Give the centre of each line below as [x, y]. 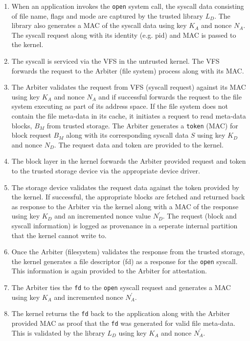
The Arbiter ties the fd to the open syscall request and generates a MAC [121, 287]
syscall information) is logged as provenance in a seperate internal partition [125, 225]
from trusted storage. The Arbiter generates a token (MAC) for [142, 125]
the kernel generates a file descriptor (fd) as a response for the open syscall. [125, 261]
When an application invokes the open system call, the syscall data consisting [128, 6]
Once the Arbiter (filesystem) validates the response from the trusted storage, [128, 252]
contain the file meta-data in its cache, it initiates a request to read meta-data [129, 116]
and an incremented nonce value [102, 216]
